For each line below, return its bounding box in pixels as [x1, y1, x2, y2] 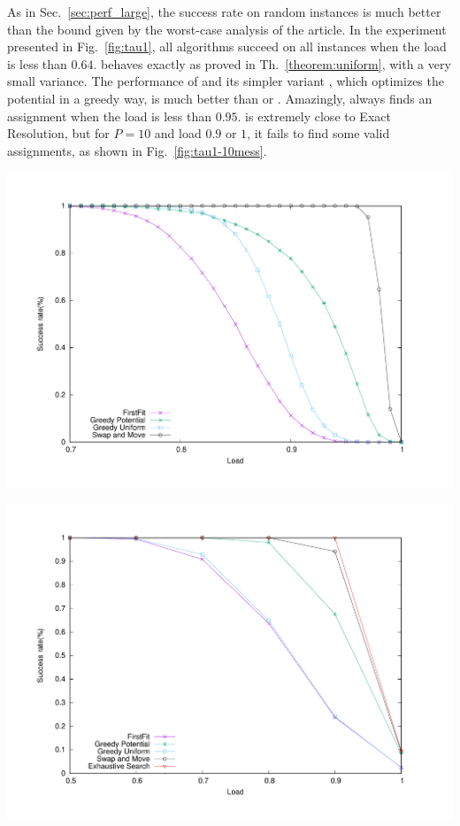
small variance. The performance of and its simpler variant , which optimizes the [7, 72, 444, 90]
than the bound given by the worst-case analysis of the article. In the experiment [7, 19, 447, 38]
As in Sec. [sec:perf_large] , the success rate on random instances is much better [7, 3, 441, 20]
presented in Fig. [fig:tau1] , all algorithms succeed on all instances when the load [7, 37, 447, 56]
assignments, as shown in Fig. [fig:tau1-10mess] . [7, 141, 267, 159]
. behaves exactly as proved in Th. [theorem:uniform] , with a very [93, 54, 451, 73]
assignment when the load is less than [7, 106, 211, 125]
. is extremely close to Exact [237, 106, 391, 125]
